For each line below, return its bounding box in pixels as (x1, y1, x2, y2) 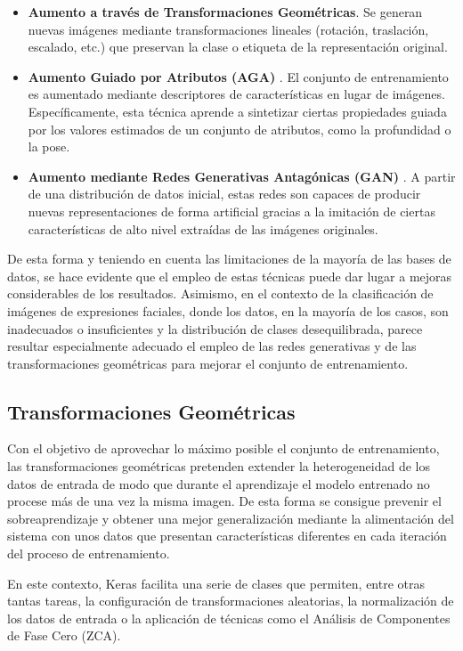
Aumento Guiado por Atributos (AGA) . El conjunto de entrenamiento (28, 67, 449, 85)
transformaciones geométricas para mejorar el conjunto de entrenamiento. (7, 354, 409, 372)
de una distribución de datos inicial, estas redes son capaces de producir (28, 184, 421, 203)
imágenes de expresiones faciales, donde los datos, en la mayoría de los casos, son (7, 301, 449, 320)
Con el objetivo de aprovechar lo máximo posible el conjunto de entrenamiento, (7, 439, 440, 458)
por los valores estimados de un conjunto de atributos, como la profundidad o (28, 119, 451, 138)
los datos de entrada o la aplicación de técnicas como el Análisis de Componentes (7, 608, 451, 627)
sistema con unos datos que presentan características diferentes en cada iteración (7, 526, 447, 545)
